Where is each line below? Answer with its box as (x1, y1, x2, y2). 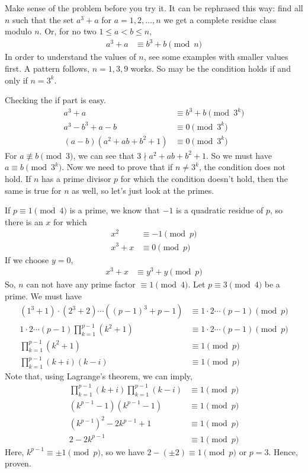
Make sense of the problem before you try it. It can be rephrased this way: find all (5, 2, 303, 14)
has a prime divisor (41, 172, 111, 184)
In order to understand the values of (5, 50, 136, 63)
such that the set (12, 13, 74, 25)
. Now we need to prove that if (62, 161, 173, 173)
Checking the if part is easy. (5, 94, 106, 106)
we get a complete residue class (163, 13, 277, 25)
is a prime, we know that (69, 204, 160, 216)
